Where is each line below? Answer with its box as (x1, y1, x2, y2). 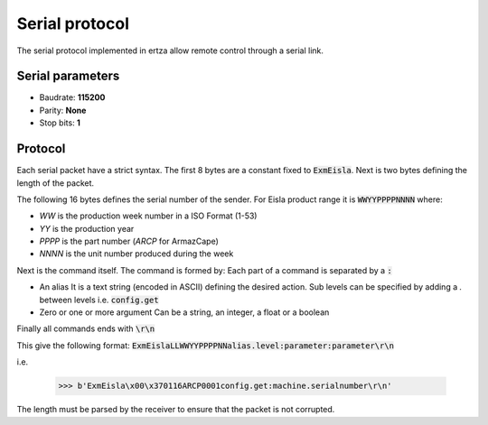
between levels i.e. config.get (39, 294, 159, 305)
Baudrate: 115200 (39, 92, 106, 103)
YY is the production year (39, 223, 135, 234)
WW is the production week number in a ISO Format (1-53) (39, 210, 258, 221)
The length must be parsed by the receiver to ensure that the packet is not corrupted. (16, 404, 335, 415)
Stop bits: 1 (39, 117, 81, 128)
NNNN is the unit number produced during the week (39, 248, 234, 259)
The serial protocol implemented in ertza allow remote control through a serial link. (16, 45, 324, 56)
